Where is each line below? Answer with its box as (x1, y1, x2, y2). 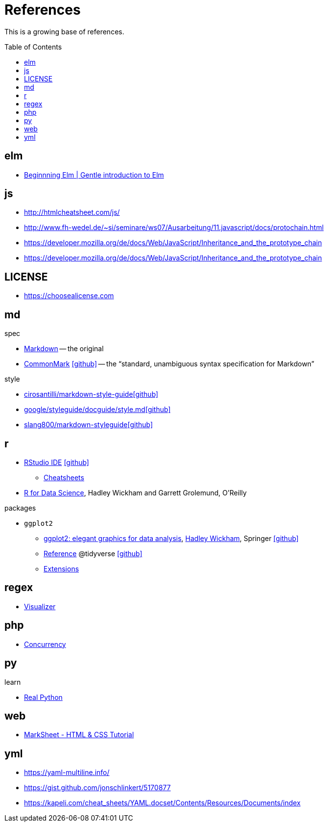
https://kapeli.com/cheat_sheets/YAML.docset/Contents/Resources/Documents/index (24, 799, 301, 807)
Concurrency (24, 640, 66, 648)
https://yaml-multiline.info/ (24, 768, 110, 777)
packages (4, 503, 36, 512)
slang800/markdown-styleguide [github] (24, 420, 153, 429)
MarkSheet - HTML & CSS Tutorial (24, 730, 134, 739)
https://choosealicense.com (24, 291, 114, 300)
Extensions (44, 564, 79, 573)
